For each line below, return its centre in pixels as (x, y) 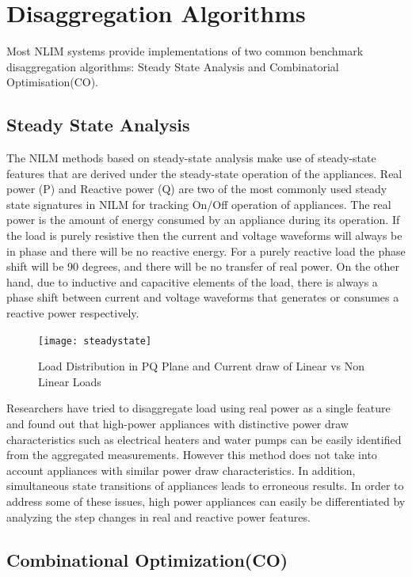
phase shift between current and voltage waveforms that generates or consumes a (203, 297)
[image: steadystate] (95, 341)
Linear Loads (70, 381)
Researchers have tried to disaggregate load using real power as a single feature (198, 408)
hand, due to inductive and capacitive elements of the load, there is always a (192, 281)
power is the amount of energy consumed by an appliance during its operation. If (203, 220)
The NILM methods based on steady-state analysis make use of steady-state (191, 158)
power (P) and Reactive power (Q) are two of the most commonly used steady (197, 189)
